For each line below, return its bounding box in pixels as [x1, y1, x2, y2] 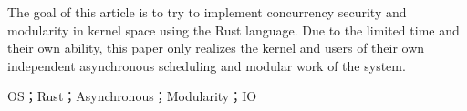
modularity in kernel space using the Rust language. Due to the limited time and [7, 20, 460, 39]
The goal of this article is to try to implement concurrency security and [7, 3, 407, 21]
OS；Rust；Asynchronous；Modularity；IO [7, 86, 257, 106]
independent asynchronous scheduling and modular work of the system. [7, 55, 406, 75]
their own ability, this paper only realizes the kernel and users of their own [7, 38, 425, 57]
